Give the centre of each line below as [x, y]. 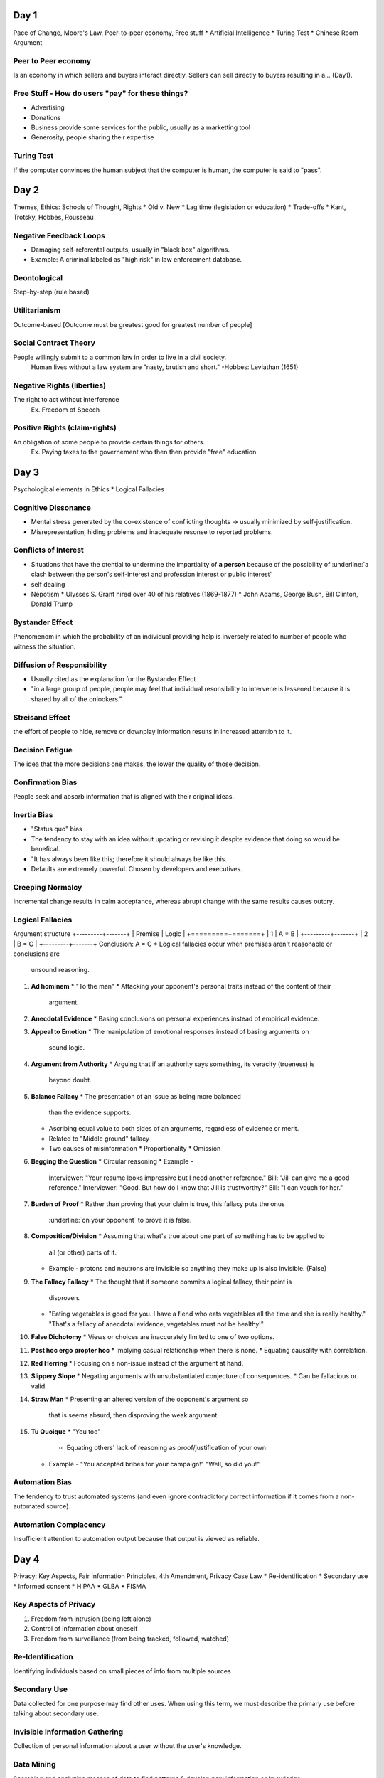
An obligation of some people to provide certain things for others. [109, 442]
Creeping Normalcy [48, 887]
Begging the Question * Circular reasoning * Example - [112, 1161]
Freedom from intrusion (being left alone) [91, 1619]
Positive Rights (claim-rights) [65, 428]
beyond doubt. [70, 1080]
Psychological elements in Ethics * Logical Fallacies [89, 489]
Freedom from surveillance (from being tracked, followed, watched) [130, 1639]
